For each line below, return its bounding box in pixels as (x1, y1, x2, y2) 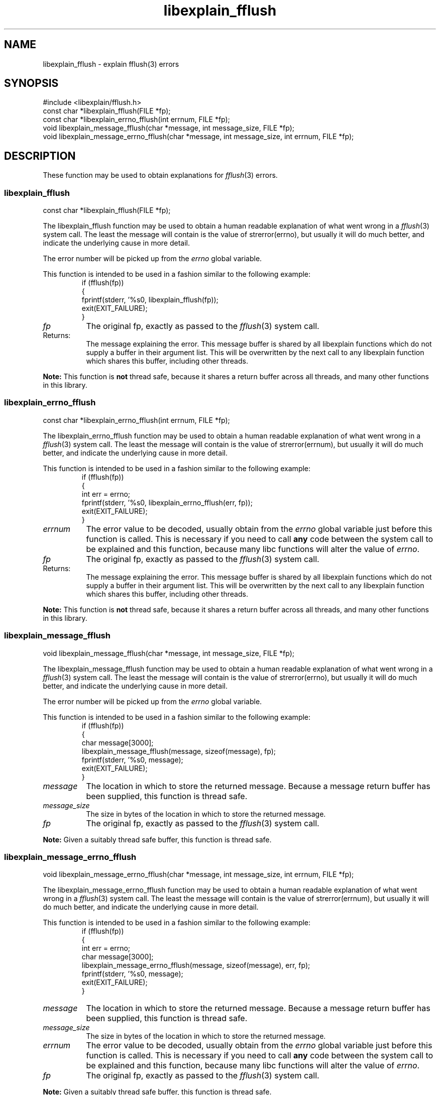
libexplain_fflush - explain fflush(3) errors (43, 59, 179, 68)
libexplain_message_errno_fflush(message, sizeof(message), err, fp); (81, 961, 310, 970)
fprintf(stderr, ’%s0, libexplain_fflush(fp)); (81, 295, 218, 304)
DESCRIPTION (4, 149, 76, 162)
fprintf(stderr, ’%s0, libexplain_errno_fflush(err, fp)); (81, 498, 253, 507)
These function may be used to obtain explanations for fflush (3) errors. (43, 171, 278, 180)
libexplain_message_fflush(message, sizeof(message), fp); (81, 746, 276, 755)
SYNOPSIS (4, 77, 59, 90)
